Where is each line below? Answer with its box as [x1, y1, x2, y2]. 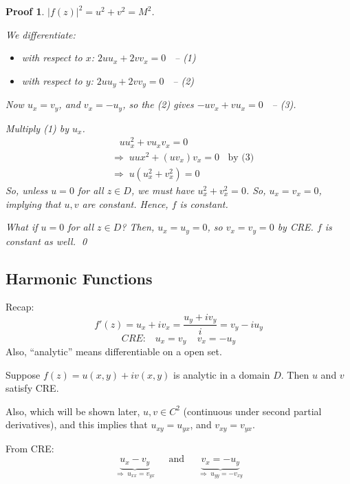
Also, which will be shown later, [6, 403, 140, 418]
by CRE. [277, 220, 314, 234]
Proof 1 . [6, 4, 45, 18]
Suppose [6, 367, 41, 381]
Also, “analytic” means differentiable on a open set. [6, 344, 222, 358]
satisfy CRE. [6, 381, 59, 395]
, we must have [131, 182, 195, 197]
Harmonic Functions [6, 267, 153, 288]
